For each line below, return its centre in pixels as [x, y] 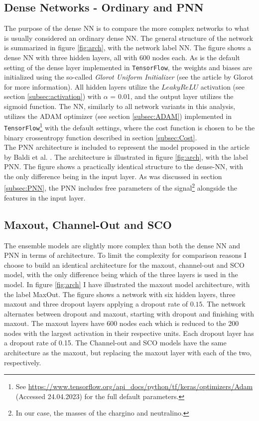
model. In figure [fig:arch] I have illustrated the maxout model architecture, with [127, 284]
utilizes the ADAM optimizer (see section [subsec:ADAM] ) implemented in [118, 116]
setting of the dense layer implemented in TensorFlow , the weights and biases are [128, 67]
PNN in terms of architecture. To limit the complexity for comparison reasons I [125, 255]
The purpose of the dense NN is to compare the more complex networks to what [127, 28]
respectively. [23, 362]
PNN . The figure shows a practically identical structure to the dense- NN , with [124, 166]
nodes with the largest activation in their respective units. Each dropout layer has [129, 333]
